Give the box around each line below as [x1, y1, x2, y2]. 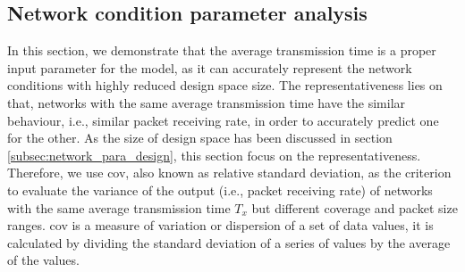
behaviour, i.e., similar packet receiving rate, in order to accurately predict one [7, 111, 439, 129]
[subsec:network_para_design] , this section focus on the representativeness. [7, 145, 421, 164]
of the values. [7, 251, 80, 269]
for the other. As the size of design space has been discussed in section [7, 128, 393, 147]
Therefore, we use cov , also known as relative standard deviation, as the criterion [7, 163, 452, 182]
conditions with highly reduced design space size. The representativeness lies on [7, 76, 443, 95]
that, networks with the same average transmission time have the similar [7, 93, 406, 111]
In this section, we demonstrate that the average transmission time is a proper [7, 41, 436, 60]
